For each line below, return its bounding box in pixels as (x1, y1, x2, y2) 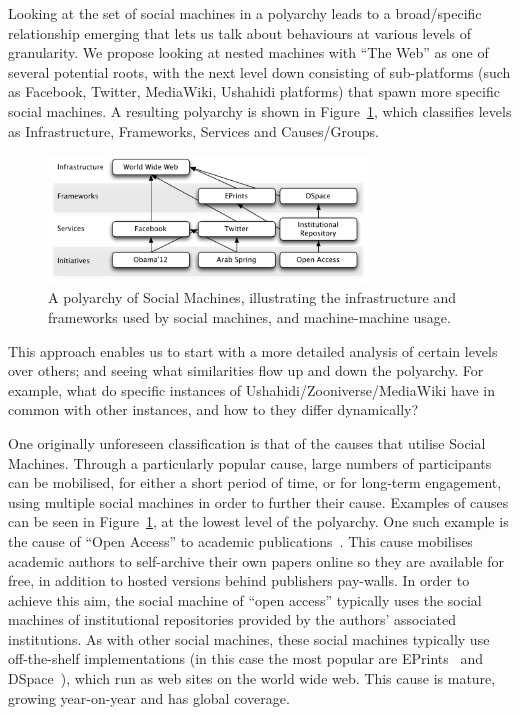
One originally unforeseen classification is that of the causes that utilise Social (8, 432, 486, 453)
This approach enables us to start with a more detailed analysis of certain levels (8, 340, 498, 361)
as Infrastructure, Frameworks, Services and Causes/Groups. (8, 120, 379, 141)
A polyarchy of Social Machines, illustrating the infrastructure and (48, 287, 457, 308)
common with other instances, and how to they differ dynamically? (8, 399, 419, 420)
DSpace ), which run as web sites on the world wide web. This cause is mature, (8, 668, 496, 689)
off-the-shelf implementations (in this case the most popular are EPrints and (8, 648, 484, 669)
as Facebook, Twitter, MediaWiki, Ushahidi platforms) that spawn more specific (8, 81, 500, 102)
